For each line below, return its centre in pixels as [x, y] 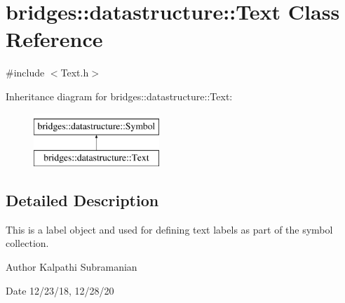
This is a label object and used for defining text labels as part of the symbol [169, 229]
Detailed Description [82, 200]
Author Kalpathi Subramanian [72, 267]
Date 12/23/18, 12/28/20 [60, 290]
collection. [27, 243]
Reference [54, 39]
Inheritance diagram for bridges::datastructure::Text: [119, 96]
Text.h [75, 73]
